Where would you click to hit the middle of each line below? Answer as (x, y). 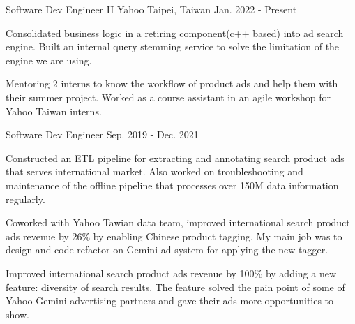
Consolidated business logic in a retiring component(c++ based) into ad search (175, 32)
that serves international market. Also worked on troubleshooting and (154, 171)
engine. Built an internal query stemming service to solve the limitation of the (173, 46)
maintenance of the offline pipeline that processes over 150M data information (172, 185)
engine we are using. (49, 60)
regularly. (25, 199)
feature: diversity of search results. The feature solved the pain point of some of (175, 287)
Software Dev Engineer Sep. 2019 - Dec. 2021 (102, 134)
